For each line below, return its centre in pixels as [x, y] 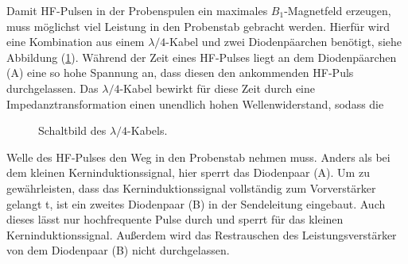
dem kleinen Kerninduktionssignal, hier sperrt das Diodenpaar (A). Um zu [188, 172]
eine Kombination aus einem [76, 42]
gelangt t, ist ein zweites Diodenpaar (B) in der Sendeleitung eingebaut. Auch [196, 203]
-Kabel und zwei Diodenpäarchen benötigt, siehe [284, 42]
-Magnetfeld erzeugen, [338, 10]
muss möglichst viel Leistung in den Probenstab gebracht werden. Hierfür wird [198, 26]
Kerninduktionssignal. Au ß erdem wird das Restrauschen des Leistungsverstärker [202, 234]
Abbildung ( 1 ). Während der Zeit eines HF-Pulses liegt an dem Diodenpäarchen [202, 57]
